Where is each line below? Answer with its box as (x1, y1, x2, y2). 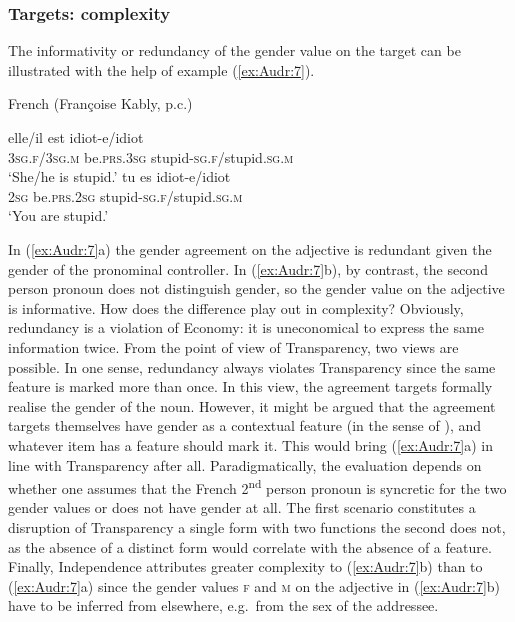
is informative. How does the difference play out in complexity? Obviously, (8, 297, 464, 318)
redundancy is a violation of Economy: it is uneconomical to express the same (8, 317, 484, 338)
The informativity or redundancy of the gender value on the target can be (8, 40, 461, 61)
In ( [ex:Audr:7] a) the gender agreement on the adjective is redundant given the (8, 238, 492, 259)
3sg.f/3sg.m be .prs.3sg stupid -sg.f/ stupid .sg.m (8, 146, 294, 167)
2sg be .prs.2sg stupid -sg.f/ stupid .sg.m (8, 185, 243, 206)
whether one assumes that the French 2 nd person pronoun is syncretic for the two (8, 475, 507, 498)
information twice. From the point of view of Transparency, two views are (8, 336, 459, 357)
